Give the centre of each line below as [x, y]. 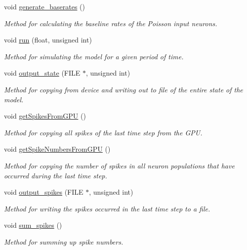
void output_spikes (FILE [44, 192]
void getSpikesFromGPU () [45, 116]
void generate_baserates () [44, 6]
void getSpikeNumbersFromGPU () [57, 149]
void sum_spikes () [33, 225]
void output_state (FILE [42, 73]
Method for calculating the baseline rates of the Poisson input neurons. [111, 23]
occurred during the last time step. [56, 175]
